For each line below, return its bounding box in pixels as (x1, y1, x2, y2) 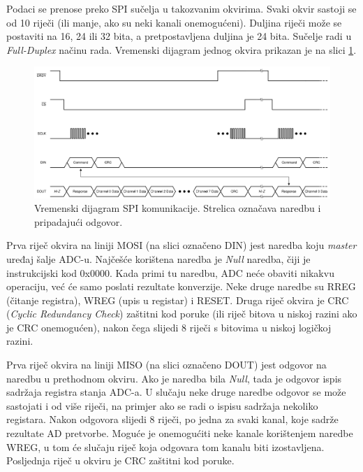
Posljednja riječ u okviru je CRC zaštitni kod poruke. (6, 453, 235, 468)
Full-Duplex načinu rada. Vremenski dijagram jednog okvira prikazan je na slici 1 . (6, 42, 357, 57)
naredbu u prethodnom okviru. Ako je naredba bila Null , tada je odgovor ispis (6, 371, 342, 385)
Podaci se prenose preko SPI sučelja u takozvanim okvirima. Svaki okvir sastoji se (6, 1, 357, 15)
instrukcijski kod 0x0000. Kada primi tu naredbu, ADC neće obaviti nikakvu (6, 265, 334, 280)
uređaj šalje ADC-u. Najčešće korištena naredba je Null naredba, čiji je (6, 251, 311, 266)
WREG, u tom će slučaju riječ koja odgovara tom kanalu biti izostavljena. (6, 439, 325, 454)
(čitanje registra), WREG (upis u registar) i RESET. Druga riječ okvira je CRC (6, 292, 349, 307)
